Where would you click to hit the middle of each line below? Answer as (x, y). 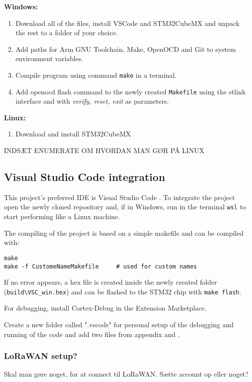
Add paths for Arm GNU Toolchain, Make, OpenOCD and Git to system (126, 49)
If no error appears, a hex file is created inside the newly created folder (111, 282)
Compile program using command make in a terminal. (96, 75)
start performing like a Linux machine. (62, 216)
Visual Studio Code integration (85, 177)
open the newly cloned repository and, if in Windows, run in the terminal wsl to (125, 207)
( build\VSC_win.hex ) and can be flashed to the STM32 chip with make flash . (123, 291)
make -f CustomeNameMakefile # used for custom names (101, 266)
